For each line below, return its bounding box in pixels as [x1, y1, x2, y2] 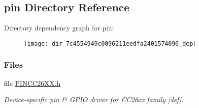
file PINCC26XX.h [4, 78, 61, 88]
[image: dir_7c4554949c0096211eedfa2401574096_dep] [24, 40, 197, 47]
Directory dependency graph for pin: [4, 23, 114, 33]
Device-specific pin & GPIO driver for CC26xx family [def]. [4, 94, 184, 105]
